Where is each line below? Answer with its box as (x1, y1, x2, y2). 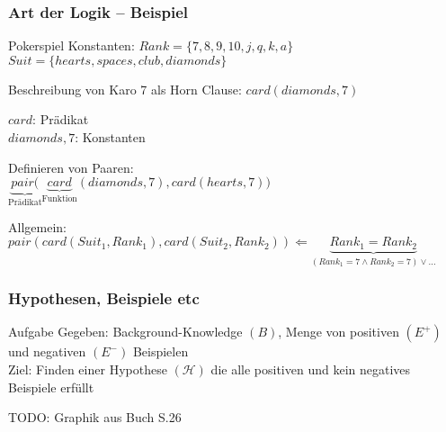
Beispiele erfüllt (8, 377, 94, 396)
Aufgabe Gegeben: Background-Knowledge (8, 322, 243, 341)
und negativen (8, 342, 86, 361)
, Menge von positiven (278, 322, 399, 341)
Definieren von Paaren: (8, 157, 134, 176)
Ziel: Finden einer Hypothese (8, 359, 167, 378)
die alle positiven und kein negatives (210, 359, 411, 378)
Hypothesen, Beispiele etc (8, 287, 200, 310)
